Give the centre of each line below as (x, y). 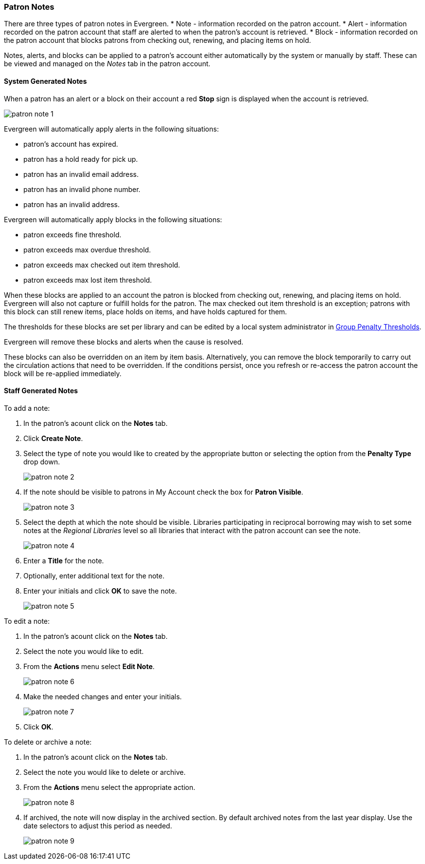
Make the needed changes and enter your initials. (103, 696)
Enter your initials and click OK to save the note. (100, 591)
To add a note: (27, 408)
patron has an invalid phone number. (82, 189)
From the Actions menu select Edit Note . (89, 666)
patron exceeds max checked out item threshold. (102, 265)
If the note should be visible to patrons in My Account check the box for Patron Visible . (163, 492)
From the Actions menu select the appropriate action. (110, 787)
